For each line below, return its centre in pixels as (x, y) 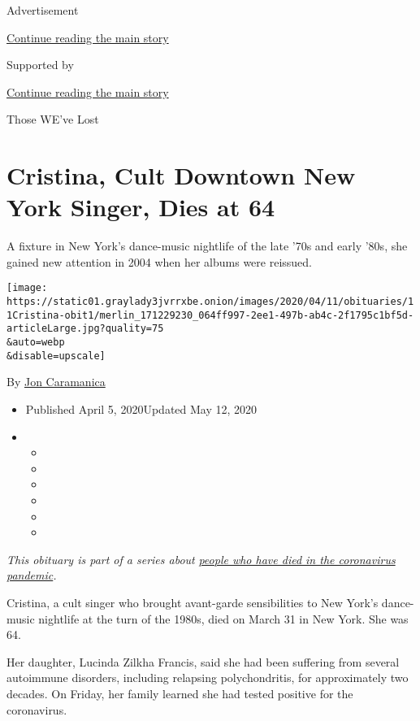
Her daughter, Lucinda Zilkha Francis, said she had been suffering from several (203, 661)
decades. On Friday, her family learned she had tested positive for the (180, 693)
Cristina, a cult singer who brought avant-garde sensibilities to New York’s (193, 602)
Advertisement (43, 10)
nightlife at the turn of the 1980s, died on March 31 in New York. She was (223, 618)
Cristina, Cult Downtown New (181, 175)
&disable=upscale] (56, 356)
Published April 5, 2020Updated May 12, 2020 (141, 409)
